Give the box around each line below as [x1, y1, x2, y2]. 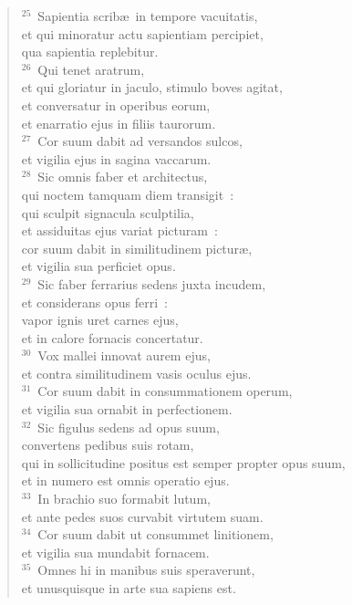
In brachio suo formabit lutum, [37, 489, 211, 508]
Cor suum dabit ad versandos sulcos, [37, 131, 243, 151]
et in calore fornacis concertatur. [21, 328, 203, 347]
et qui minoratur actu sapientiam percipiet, [21, 24, 264, 43]
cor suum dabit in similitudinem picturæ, [21, 238, 253, 257]
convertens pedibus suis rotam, [21, 435, 194, 454]
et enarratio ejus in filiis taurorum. [21, 113, 216, 132]
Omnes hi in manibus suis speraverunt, [37, 560, 255, 579]
